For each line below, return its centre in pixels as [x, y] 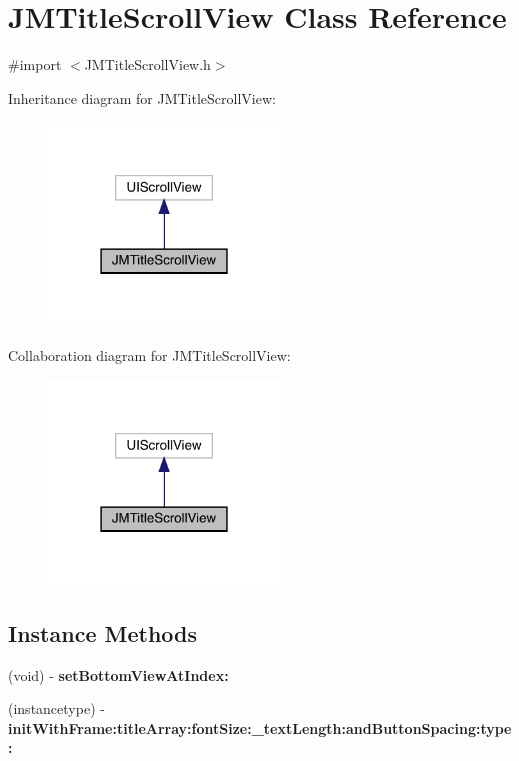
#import [35, 64]
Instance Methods [102, 632]
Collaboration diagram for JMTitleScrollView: [149, 355]
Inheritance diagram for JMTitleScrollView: [142, 97]
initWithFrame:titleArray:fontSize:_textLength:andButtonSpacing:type [260, 727]
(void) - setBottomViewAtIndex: [118, 674]
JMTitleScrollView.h [147, 64]
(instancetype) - [56, 708]
